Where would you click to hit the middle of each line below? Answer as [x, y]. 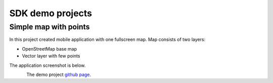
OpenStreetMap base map [49, 49]
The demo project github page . [59, 74]
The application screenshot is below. [48, 65]
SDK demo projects [51, 13]
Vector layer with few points [51, 56]
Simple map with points [50, 27]
